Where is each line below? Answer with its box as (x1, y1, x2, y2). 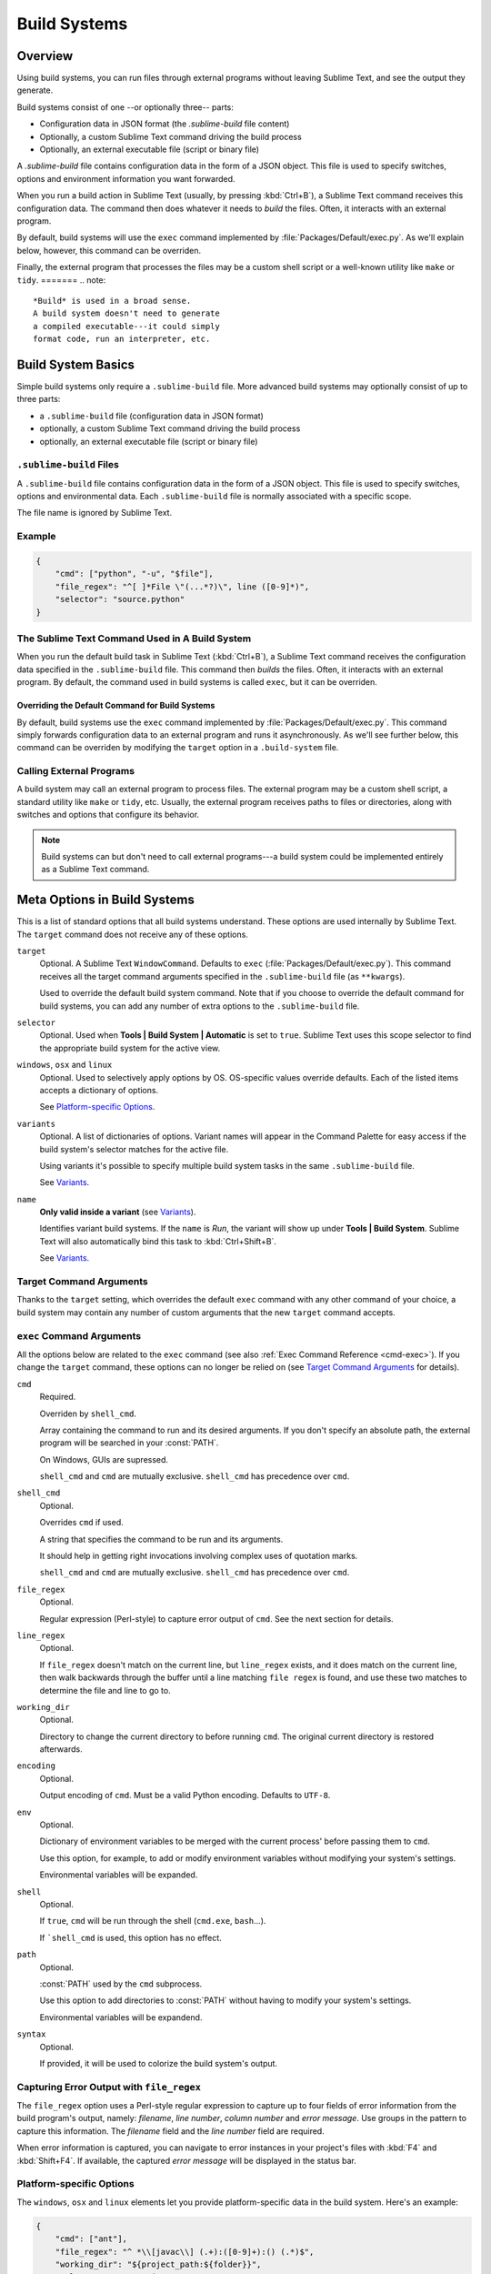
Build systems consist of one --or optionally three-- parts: (16, 101, 234, 113)
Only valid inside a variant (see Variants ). (39, 1206, 196, 1218)
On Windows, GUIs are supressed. (39, 1454, 168, 1464)
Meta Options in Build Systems (16, 892, 195, 908)
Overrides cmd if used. (39, 1517, 124, 1528)
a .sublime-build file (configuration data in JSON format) (39, 410, 264, 421)
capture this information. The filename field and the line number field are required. (16, 2125, 325, 2137)
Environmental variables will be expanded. (39, 1869, 198, 1880)
